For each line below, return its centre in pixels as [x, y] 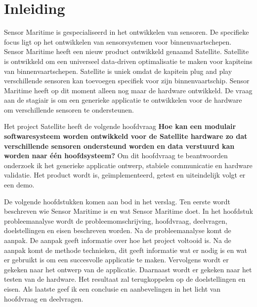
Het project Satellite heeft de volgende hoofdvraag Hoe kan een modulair [120, 126]
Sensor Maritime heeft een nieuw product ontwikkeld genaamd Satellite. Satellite [127, 51]
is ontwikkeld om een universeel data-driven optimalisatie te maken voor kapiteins [128, 61]
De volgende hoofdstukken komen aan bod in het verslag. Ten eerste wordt [117, 201]
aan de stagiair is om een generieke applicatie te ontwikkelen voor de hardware [123, 100]
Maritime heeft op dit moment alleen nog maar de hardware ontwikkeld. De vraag [128, 90]
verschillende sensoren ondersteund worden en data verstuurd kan [119, 146]
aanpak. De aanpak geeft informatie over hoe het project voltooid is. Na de [118, 240]
